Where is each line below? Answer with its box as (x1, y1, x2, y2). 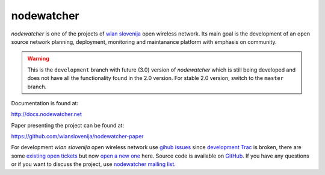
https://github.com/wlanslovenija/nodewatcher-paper (11, 133, 144, 140)
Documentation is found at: (11, 99, 78, 106)
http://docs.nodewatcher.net (11, 111, 82, 118)
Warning (27, 55, 49, 63)
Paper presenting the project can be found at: (11, 121, 125, 129)
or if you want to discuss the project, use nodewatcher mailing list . (11, 161, 176, 168)
